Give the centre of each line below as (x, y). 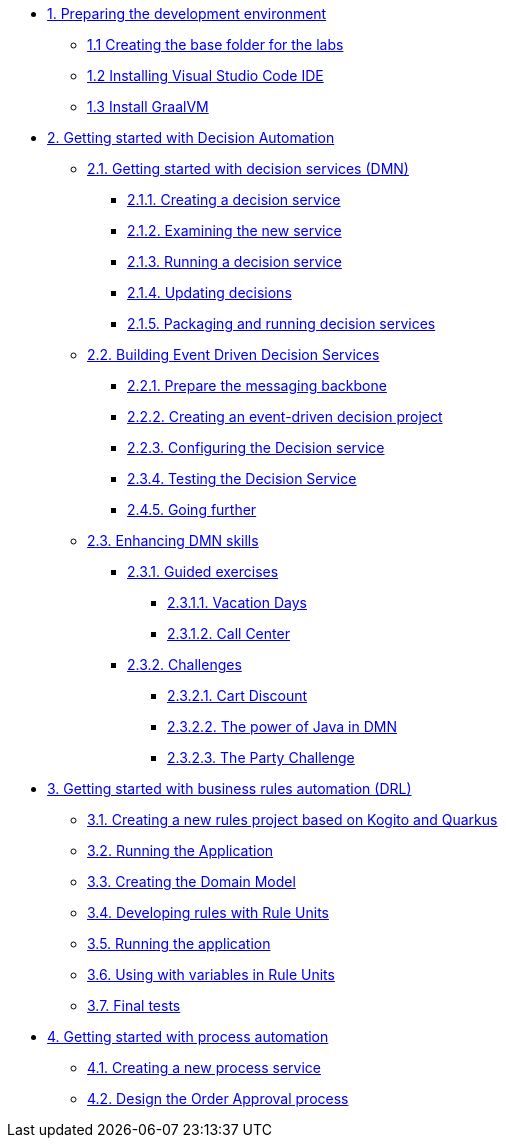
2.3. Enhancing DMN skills (173, 540)
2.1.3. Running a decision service (234, 261)
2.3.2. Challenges (184, 664)
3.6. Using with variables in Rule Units (211, 974)
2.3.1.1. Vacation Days (237, 602)
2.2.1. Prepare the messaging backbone (257, 385)
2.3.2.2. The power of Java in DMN (282, 726)
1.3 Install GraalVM (148, 106)
